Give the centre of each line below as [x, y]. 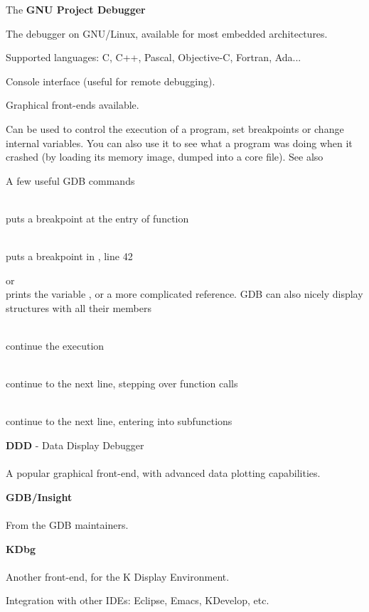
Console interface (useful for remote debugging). [111, 81]
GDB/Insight [39, 496]
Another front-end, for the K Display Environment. [118, 576]
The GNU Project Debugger [76, 9]
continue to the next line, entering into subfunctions [119, 421]
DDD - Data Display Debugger [75, 445]
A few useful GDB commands [70, 180]
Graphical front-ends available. [73, 105]
